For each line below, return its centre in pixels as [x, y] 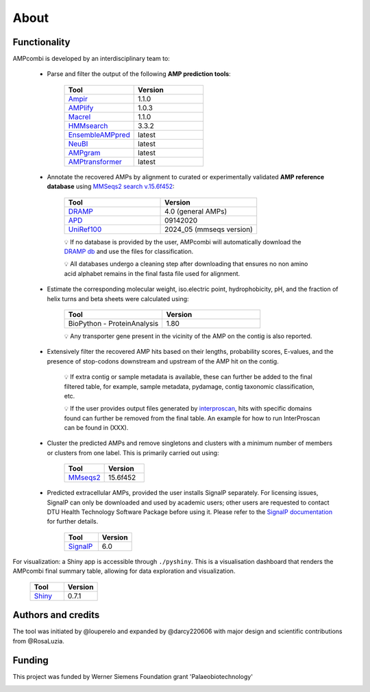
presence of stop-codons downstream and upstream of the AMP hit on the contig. [163, 361]
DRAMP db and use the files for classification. [129, 252]
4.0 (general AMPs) [196, 211]
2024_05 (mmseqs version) [209, 229]
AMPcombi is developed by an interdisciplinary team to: [91, 59]
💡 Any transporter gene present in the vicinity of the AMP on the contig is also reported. [188, 336]
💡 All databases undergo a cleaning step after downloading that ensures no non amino [186, 264]
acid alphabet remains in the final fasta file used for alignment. [152, 273]
